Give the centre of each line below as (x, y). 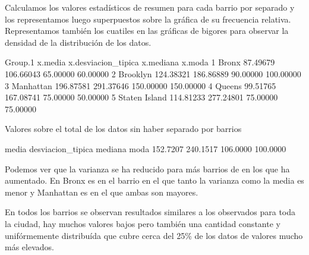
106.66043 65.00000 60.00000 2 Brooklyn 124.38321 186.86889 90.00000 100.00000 (153, 73)
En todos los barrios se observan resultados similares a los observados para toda (150, 212)
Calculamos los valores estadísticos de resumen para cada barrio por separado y (150, 7)
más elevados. (29, 247)
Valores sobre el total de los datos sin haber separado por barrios (123, 129)
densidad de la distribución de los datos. (78, 42)
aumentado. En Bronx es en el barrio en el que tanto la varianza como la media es (154, 180)
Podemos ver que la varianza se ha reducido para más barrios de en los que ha (147, 169)
